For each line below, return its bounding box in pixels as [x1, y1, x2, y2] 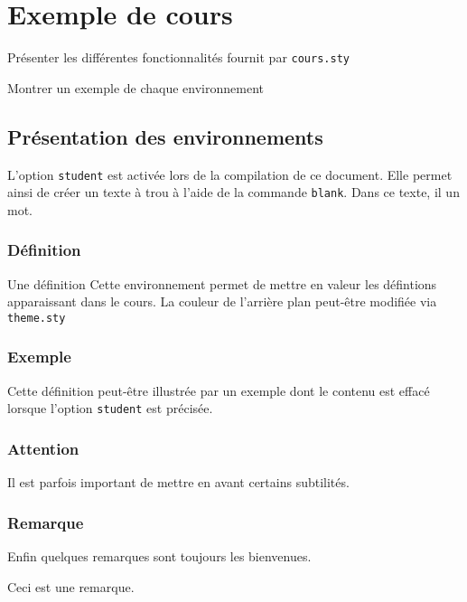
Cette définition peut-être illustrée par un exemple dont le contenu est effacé [7, 381, 430, 400]
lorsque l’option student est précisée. [7, 399, 213, 418]
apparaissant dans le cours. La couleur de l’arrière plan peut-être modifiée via [7, 292, 437, 311]
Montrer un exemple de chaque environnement [7, 78, 265, 97]
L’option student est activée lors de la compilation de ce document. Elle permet [7, 165, 453, 183]
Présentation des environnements [7, 122, 323, 150]
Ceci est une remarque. [7, 577, 135, 596]
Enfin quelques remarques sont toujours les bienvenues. [7, 547, 312, 566]
